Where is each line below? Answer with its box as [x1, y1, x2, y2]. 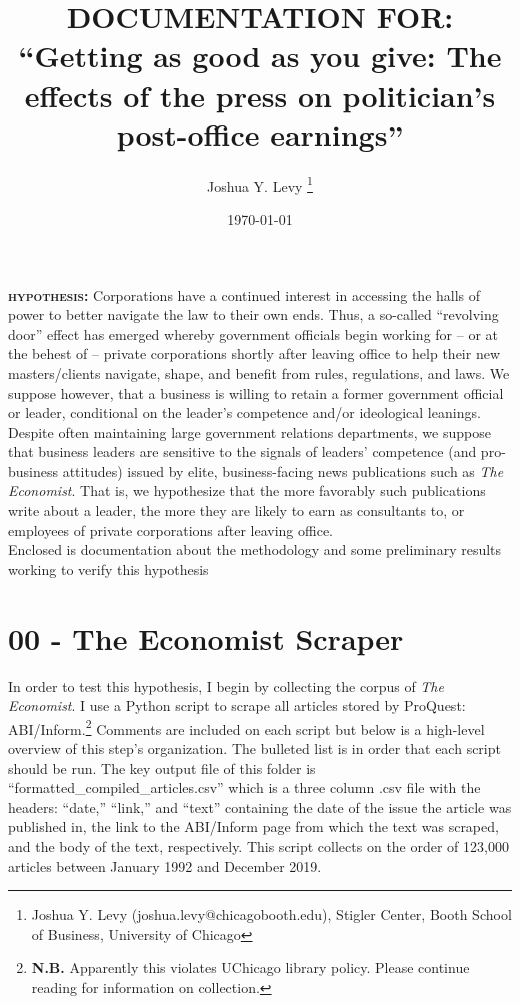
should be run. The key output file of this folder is [8, 757, 316, 778]
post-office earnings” [116, 113, 404, 154]
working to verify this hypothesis [8, 558, 209, 579]
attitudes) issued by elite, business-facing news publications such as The [62, 460, 504, 481]
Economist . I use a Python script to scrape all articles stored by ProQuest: [8, 695, 466, 716]
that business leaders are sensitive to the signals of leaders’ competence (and [8, 441, 477, 462]
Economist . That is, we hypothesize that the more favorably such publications [8, 480, 486, 501]
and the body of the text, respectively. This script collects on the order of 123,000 [8, 835, 509, 856]
